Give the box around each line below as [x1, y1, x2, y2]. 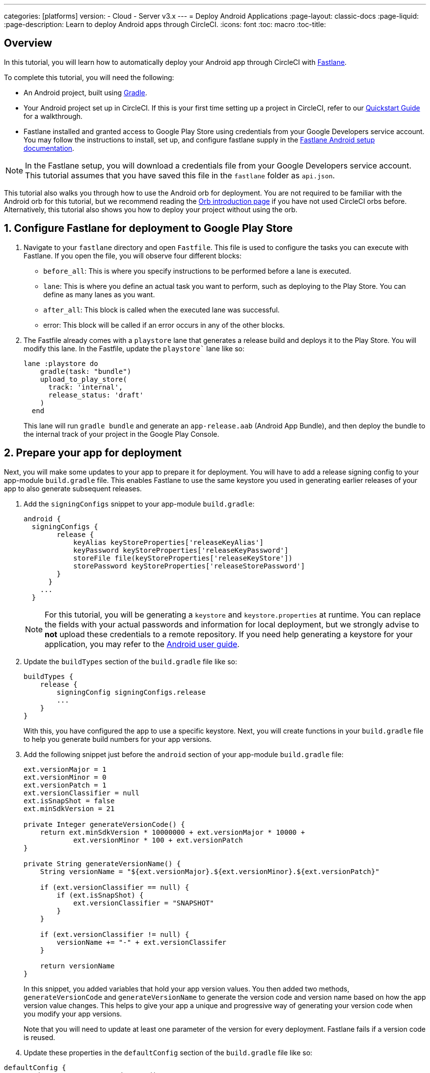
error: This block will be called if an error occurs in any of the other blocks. [43, 320, 285, 329]
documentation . [24, 143, 75, 152]
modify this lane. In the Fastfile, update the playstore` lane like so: [24, 344, 244, 353]
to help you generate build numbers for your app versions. [24, 734, 212, 743]
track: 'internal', [48, 383, 123, 391]
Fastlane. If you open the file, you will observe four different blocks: [24, 251, 242, 260]
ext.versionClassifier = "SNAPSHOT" [73, 899, 214, 907]
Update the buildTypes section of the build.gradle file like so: [24, 657, 238, 666]
